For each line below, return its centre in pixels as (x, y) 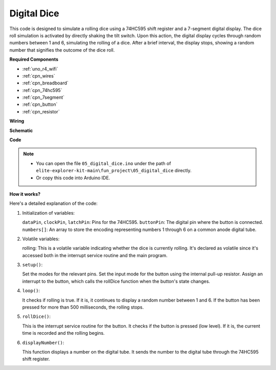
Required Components (34, 59)
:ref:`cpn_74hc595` (42, 90)
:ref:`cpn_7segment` (43, 98)
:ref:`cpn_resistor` (41, 111)
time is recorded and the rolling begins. (63, 333)
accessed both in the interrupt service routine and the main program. (95, 255)
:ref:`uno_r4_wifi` (40, 68)
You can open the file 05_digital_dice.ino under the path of (103, 163)
